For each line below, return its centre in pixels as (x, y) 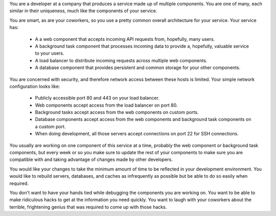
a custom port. (50, 126)
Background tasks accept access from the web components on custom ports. (117, 112)
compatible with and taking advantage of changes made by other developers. (91, 160)
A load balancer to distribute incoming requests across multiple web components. (121, 60)
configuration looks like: (35, 86)
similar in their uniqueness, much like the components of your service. (83, 11)
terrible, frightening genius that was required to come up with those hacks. (88, 207)
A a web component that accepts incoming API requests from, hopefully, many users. (125, 39)
